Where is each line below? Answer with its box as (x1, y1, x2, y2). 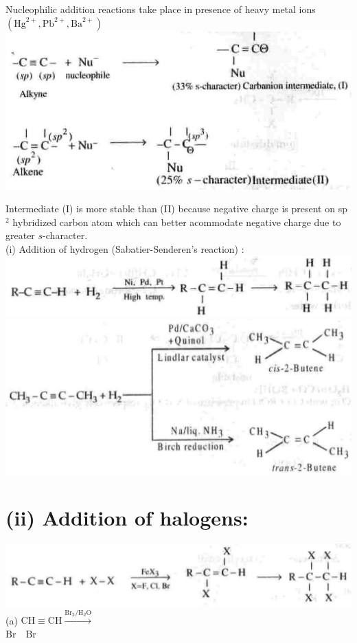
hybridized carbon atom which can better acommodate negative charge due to (12, 214, 341, 229)
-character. (43, 228, 88, 242)
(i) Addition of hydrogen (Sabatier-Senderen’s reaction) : (5, 242, 244, 256)
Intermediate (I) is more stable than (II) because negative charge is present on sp (5, 201, 347, 216)
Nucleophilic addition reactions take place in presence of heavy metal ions (5, 2, 316, 16)
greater (5, 228, 35, 242)
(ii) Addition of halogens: (5, 503, 249, 531)
